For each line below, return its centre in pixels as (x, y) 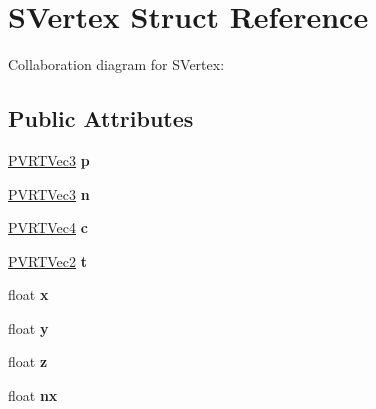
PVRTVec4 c (48, 227)
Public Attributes (101, 118)
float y (28, 327)
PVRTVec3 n (49, 193)
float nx (33, 395)
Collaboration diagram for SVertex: (116, 64)
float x (28, 294)
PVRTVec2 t (47, 260)
